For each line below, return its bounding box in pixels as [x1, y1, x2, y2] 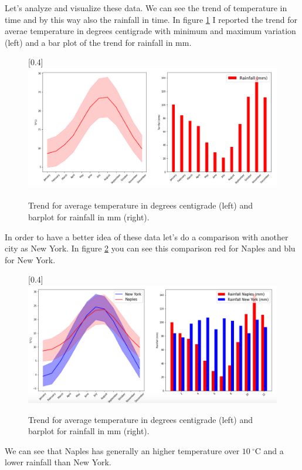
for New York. [5, 253, 56, 266]
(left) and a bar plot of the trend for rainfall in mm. [5, 36, 192, 48]
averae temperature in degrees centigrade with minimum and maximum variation [5, 25, 296, 37]
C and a [255, 444, 284, 456]
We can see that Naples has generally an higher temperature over [5, 444, 240, 456]
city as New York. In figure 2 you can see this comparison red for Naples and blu [5, 242, 296, 254]
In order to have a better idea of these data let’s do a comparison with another [5, 230, 289, 243]
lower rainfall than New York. [5, 456, 111, 468]
